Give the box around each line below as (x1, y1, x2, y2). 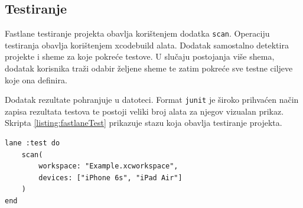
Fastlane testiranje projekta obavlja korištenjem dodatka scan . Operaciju (5, 27, 270, 40)
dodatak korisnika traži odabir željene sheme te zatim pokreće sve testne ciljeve (5, 62, 293, 74)
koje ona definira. (5, 73, 67, 86)
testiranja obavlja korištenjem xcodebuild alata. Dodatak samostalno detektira (5, 38, 289, 51)
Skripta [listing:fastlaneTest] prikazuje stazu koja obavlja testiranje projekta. (5, 116, 282, 129)
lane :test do (5, 139, 60, 148)
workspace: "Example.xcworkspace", (38, 162, 178, 171)
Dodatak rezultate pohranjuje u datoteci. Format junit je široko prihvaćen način (5, 93, 299, 106)
